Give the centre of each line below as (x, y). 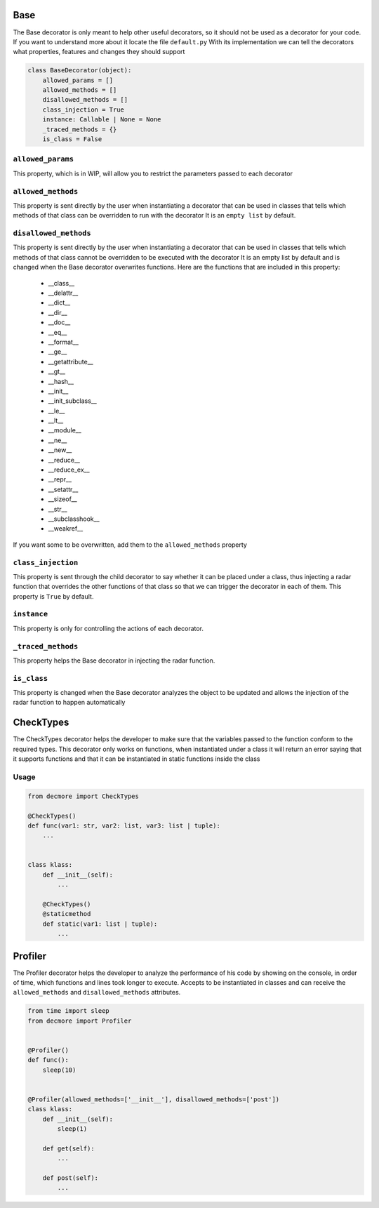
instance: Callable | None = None (102, 120)
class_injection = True (83, 109)
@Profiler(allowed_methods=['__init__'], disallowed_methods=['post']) (154, 1099)
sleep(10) (59, 1070)
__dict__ (59, 303)
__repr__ (60, 479)
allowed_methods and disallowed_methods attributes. (97, 993)
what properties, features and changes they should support (99, 52)
